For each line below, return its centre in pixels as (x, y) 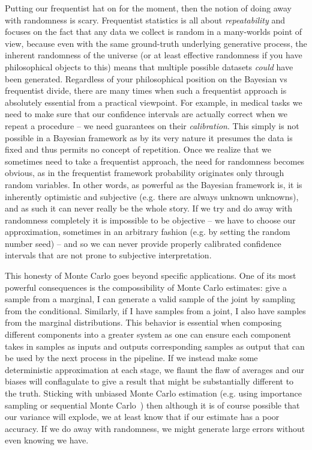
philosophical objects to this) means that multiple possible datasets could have (149, 66)
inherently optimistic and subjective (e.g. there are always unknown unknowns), (152, 196)
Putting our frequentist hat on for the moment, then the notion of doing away (148, 8)
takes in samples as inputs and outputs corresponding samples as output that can (155, 346)
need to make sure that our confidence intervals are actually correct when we (146, 114)
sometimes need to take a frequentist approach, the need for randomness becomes (155, 161)
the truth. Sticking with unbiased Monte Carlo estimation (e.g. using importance (154, 393)
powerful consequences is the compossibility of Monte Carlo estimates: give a (146, 287)
